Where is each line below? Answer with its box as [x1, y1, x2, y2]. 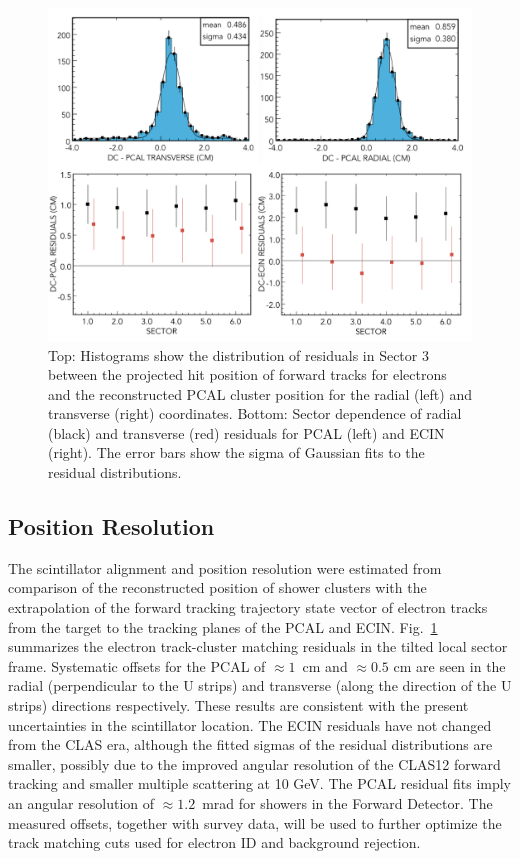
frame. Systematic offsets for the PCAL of [8, 655, 266, 676]
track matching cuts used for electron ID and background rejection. [8, 832, 421, 853]
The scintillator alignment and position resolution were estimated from [8, 557, 442, 578]
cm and [302, 655, 348, 676]
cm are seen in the [393, 655, 506, 676]
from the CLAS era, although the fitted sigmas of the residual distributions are [8, 734, 493, 755]
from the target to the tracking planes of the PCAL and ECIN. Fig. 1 [8, 616, 438, 637]
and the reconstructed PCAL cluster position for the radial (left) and [48, 383, 472, 404]
